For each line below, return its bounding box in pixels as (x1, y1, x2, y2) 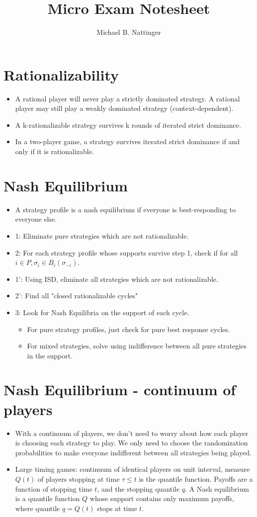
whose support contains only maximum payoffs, (89, 493, 234, 504)
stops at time (97, 503, 137, 513)
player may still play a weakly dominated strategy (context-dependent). (15, 103, 234, 113)
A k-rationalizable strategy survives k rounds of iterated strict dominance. (15, 119, 241, 130)
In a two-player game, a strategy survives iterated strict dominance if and (15, 136, 240, 147)
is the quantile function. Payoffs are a (139, 473, 253, 484)
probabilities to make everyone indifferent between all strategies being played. (15, 447, 252, 457)
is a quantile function (15, 493, 80, 504)
